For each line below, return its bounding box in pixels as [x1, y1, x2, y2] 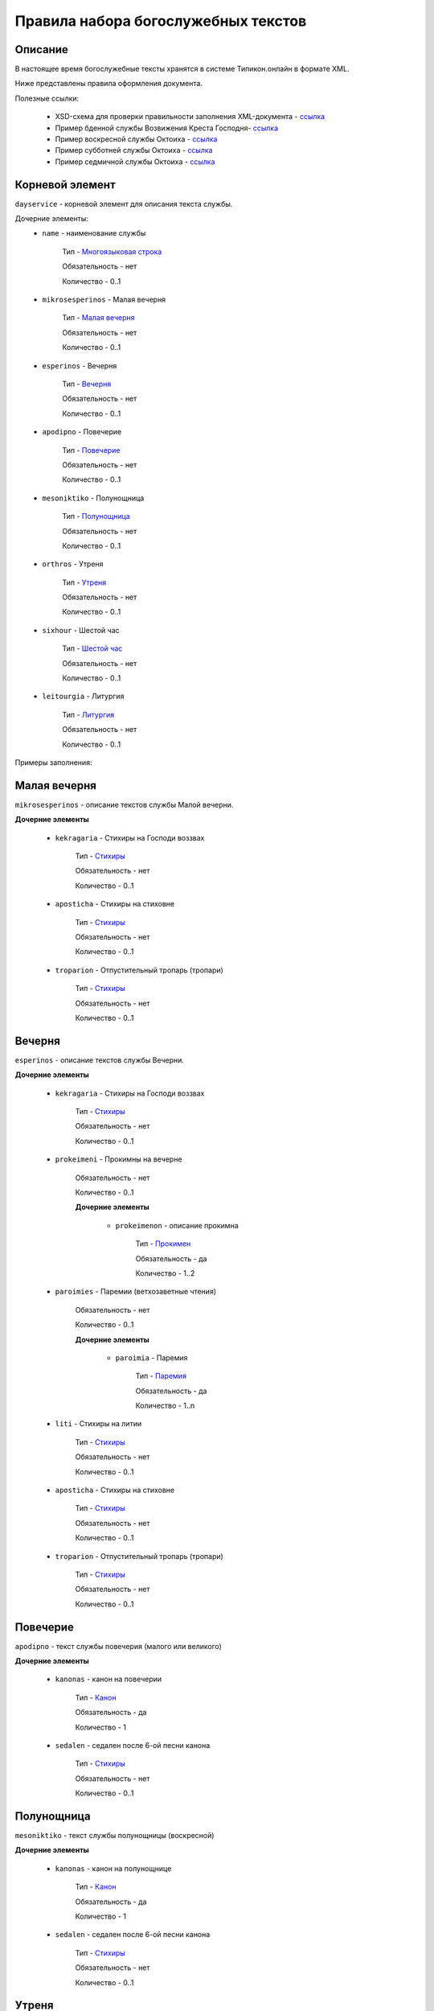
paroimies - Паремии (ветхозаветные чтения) [55, 1287, 217, 1297]
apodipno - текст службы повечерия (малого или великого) [14, 1641, 223, 1651]
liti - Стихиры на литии [55, 1419, 142, 1429]
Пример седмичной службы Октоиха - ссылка [55, 157, 215, 167]
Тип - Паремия [135, 1372, 186, 1381]
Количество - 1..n [135, 1400, 195, 1411]
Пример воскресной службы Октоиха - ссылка [55, 134, 218, 144]
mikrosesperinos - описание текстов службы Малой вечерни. [14, 800, 234, 809]
